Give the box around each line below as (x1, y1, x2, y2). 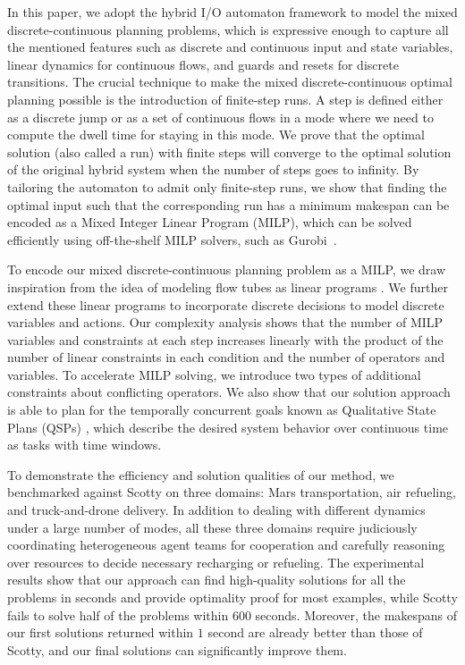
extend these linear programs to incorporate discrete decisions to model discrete (7, 295, 444, 314)
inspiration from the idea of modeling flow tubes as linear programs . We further (7, 277, 448, 296)
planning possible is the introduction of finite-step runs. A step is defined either (7, 89, 444, 108)
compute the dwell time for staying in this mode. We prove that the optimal (7, 125, 425, 144)
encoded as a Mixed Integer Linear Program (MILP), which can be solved (7, 213, 412, 231)
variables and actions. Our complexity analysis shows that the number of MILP (7, 313, 444, 332)
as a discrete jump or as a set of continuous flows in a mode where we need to (7, 107, 434, 126)
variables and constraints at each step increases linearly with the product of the (7, 330, 444, 349)
